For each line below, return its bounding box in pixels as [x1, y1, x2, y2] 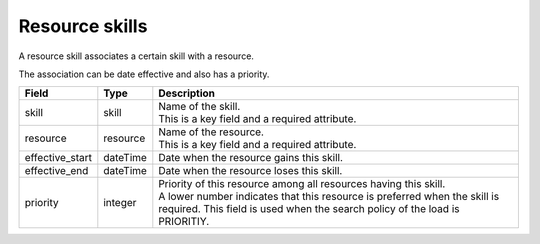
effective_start [24, 151, 92, 165]
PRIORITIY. [158, 215, 210, 229]
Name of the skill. [158, 100, 241, 114]
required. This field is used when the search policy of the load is [158, 202, 460, 216]
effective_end [24, 164, 89, 178]
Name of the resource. [158, 125, 265, 139]
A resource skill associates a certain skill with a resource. [18, 50, 255, 62]
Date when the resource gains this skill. [158, 151, 344, 165]
